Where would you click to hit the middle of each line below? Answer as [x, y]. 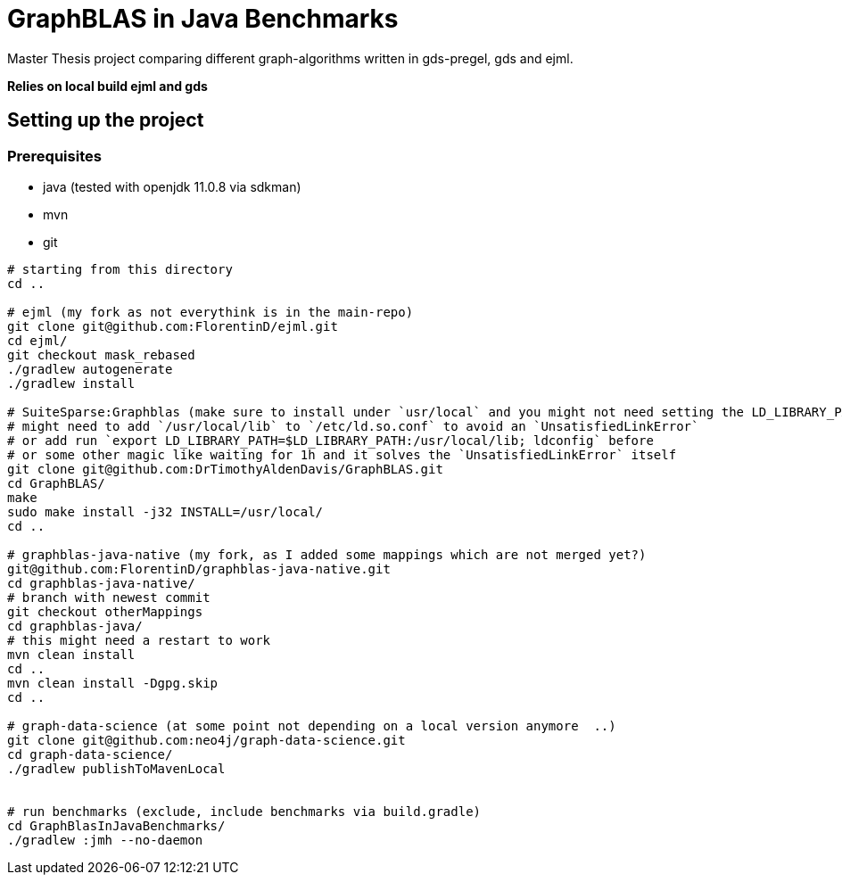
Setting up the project [106, 120]
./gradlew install [71, 383]
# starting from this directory [120, 269]
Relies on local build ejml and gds [107, 86]
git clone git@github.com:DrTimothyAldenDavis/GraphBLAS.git [225, 469]
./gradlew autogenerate [90, 369]
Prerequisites [54, 156]
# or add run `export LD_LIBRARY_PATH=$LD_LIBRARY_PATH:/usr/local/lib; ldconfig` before [330, 440]
